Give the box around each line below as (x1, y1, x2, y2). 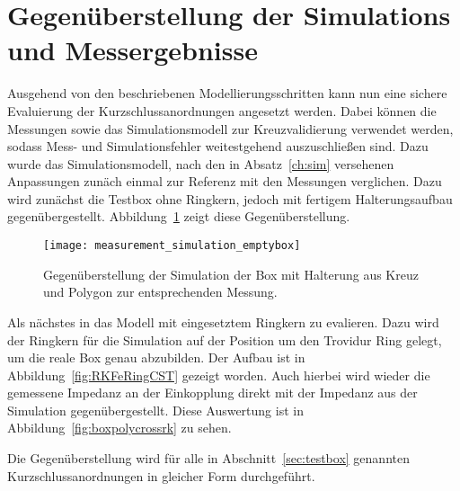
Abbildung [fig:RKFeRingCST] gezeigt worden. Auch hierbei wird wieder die (7, 365, 430, 384)
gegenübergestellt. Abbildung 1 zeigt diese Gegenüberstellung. (7, 207, 350, 226)
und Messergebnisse (7, 31, 258, 68)
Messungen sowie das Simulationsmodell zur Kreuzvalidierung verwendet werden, (7, 119, 454, 138)
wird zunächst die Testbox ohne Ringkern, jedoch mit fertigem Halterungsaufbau (7, 189, 453, 208)
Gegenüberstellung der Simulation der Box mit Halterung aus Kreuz (43, 264, 419, 283)
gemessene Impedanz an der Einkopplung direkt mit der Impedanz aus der (7, 383, 418, 402)
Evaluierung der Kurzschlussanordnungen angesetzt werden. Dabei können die (7, 101, 437, 120)
